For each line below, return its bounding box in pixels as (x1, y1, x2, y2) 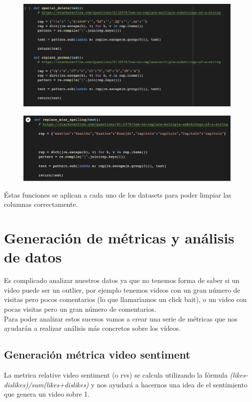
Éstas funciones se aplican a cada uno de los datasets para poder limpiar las (4, 189, 231, 200)
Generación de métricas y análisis (4, 228, 234, 248)
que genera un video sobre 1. (4, 389, 90, 399)
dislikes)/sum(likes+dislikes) (4, 379, 89, 389)
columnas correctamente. (4, 199, 78, 209)
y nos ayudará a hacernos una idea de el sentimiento (91, 379, 248, 389)
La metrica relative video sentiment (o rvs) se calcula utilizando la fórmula (4, 369, 228, 380)
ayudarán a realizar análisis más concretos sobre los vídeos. (4, 323, 181, 333)
